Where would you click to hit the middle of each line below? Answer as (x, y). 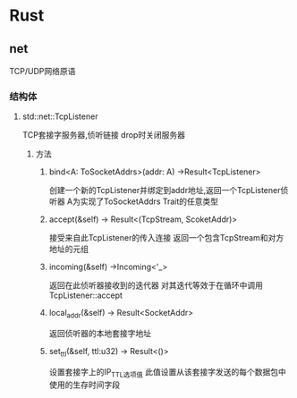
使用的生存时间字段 (85, 385)
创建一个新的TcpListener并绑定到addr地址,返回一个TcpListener (165, 191)
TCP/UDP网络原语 (42, 71)
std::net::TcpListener (60, 116)
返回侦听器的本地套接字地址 (100, 334)
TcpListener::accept (86, 295)
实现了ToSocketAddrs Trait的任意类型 (149, 201)
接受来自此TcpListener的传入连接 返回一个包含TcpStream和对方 (166, 238)
